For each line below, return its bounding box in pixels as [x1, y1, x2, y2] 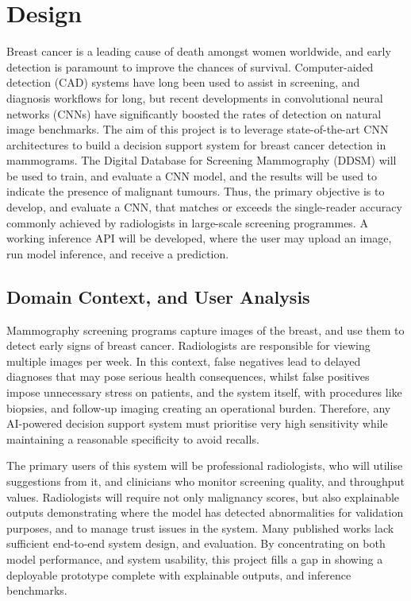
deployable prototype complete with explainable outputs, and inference [6, 566, 351, 583]
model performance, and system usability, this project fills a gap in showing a [6, 550, 383, 567]
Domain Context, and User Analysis [6, 284, 310, 308]
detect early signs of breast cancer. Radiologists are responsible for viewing [6, 337, 371, 354]
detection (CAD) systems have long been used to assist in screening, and [6, 74, 360, 91]
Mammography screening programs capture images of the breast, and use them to [6, 321, 405, 338]
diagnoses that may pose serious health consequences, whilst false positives [6, 368, 370, 385]
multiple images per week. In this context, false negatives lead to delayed [6, 352, 361, 369]
